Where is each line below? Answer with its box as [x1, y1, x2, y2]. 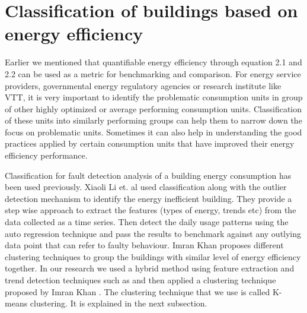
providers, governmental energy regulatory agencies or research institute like [5, 79, 282, 91]
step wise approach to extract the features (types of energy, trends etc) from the [5, 204, 296, 216]
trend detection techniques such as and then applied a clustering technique [5, 274, 276, 286]
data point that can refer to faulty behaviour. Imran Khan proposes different [5, 239, 284, 251]
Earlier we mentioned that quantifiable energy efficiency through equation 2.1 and [5, 56, 302, 68]
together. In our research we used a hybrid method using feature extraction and [5, 262, 295, 274]
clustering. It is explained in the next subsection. [30, 297, 207, 309]
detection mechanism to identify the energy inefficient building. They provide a [5, 192, 292, 204]
